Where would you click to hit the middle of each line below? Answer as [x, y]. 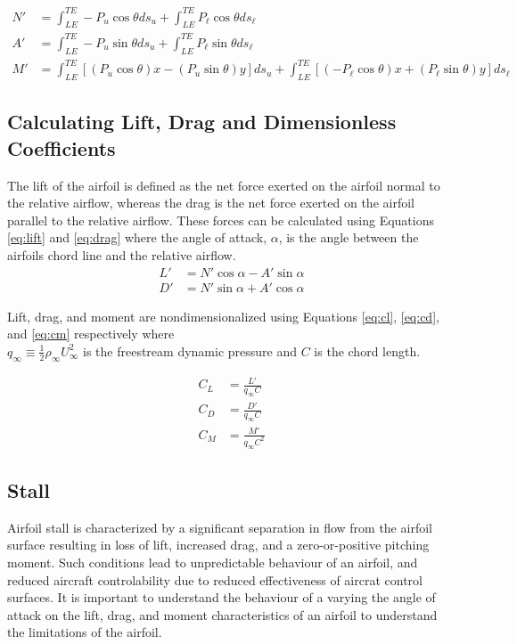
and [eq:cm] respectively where [91, 334]
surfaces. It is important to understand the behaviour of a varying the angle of [222, 597]
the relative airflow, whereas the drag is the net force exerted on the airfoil [211, 203]
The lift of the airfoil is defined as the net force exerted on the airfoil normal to [224, 185]
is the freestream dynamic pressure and [190, 351]
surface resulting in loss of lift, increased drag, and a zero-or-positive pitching [218, 545]
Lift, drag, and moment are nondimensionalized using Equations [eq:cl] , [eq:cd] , [223, 316]
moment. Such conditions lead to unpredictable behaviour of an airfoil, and [213, 562]
